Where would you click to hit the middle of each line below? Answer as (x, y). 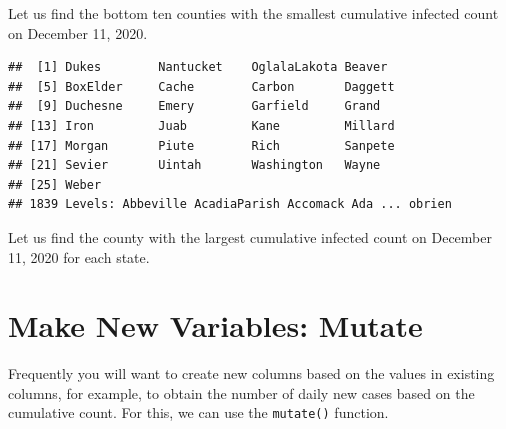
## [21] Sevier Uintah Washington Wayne (194, 165)
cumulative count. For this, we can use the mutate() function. (198, 412)
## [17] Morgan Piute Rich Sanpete (201, 145)
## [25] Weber (55, 184)
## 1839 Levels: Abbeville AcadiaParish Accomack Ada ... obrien (230, 204)
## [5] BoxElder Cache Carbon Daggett (201, 86)
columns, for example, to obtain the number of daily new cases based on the (241, 392)
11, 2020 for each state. (79, 256)
